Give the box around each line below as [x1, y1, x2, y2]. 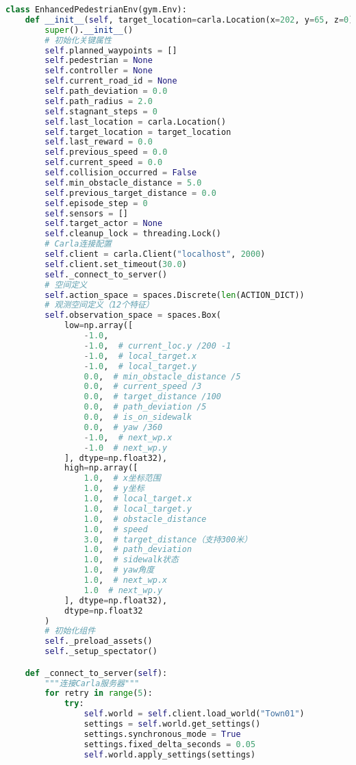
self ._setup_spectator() [44, 647, 157, 657]
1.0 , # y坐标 [84, 484, 144, 494]
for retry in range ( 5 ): [44, 688, 153, 699]
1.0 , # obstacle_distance [84, 514, 207, 524]
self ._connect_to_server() [44, 269, 168, 279]
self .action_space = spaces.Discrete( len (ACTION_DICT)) [44, 290, 305, 300]
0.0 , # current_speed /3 [84, 381, 202, 392]
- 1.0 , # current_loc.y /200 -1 [84, 340, 231, 351]
